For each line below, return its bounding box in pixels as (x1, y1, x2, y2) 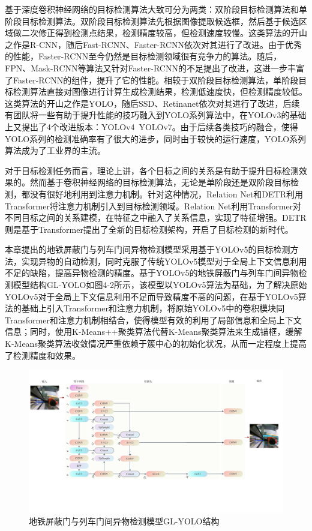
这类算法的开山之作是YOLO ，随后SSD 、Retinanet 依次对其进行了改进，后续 (5, 97, 300, 109)
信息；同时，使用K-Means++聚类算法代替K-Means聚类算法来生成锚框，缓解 (5, 325, 302, 338)
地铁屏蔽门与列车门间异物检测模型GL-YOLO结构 (29, 515, 220, 527)
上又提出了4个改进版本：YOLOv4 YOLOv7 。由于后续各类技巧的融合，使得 (5, 120, 298, 133)
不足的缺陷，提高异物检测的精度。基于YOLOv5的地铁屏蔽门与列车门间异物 (5, 266, 299, 279)
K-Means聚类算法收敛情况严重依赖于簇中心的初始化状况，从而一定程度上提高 (5, 337, 307, 350)
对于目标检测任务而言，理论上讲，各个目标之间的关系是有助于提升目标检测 (5, 164, 299, 176)
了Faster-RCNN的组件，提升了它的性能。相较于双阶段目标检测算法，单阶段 (5, 73, 299, 86)
